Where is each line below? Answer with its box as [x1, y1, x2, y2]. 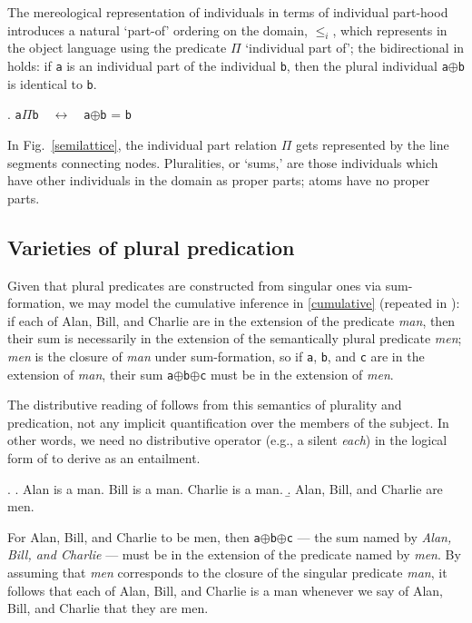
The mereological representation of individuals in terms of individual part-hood [7, 3, 448, 21]
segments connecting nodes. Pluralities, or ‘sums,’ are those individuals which [7, 153, 438, 172]
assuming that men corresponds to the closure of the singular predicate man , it [7, 563, 447, 582]
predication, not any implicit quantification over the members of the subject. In [7, 412, 449, 431]
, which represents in [332, 20, 447, 39]
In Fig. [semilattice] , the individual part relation [7, 134, 278, 153]
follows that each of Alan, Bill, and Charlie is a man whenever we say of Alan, [7, 580, 443, 599]
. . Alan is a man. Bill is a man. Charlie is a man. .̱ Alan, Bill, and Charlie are [7, 479, 443, 498]
